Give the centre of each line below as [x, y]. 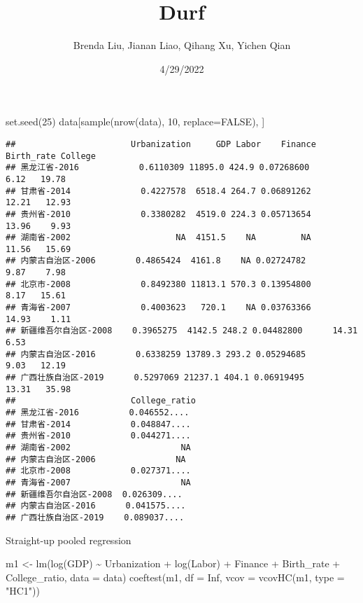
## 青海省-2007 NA [98, 482]
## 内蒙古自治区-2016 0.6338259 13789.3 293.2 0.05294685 [156, 354]
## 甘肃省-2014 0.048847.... [98, 424]
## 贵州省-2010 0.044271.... [98, 436]
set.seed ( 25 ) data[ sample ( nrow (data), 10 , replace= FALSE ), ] [135, 122]
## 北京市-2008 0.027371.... [98, 471]
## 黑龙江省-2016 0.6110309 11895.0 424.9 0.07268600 [158, 168]
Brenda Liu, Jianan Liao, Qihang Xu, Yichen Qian [182, 45]
